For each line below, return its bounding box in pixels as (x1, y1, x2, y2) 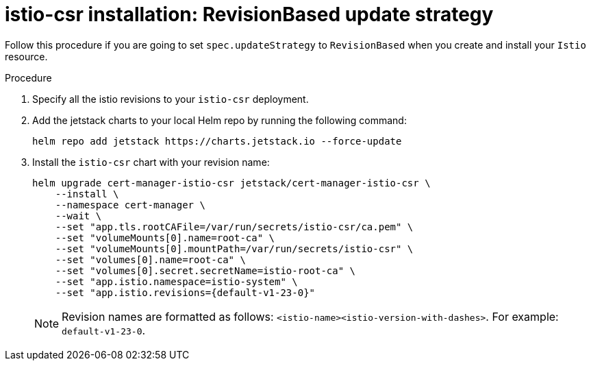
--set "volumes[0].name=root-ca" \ (55, 254, 246, 265)
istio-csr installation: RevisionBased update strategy (5, 3, 494, 26)
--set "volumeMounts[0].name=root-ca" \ (55, 232, 275, 243)
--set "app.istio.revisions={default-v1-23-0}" (55, 286, 316, 298)
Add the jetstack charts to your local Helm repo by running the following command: (32, 114, 407, 126)
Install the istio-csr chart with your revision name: (32, 156, 270, 168)
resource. (5, 50, 48, 62)
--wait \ (55, 210, 102, 221)
